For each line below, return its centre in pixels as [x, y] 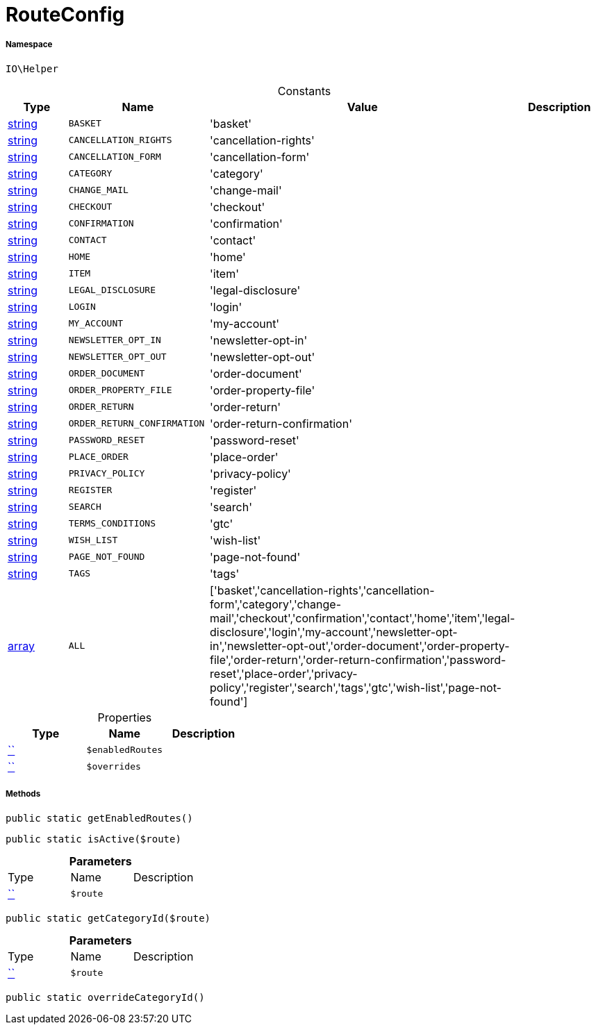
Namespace [29, 45]
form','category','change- [275, 604]
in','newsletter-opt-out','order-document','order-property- [360, 646]
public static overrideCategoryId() [105, 997]
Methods [23, 794]
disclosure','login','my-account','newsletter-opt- [334, 632]
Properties [125, 717]
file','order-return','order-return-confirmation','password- [358, 659]
